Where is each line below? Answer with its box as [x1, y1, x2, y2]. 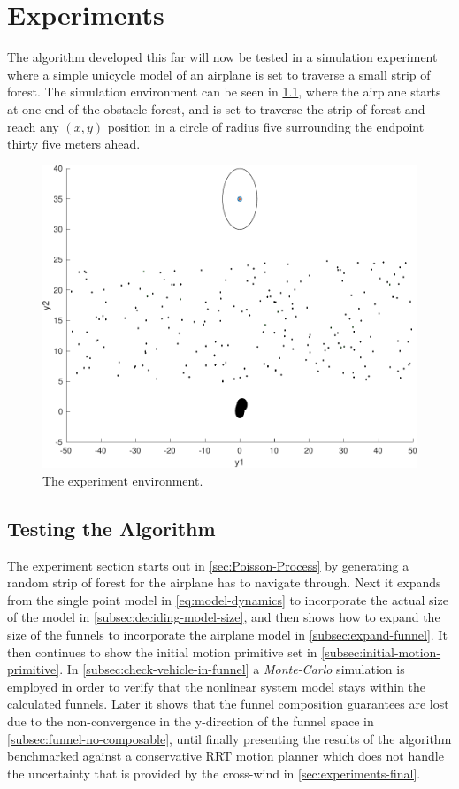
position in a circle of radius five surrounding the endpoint [107, 117, 425, 135]
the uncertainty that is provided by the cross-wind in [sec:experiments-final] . [7, 763, 421, 782]
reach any [7, 117, 59, 135]
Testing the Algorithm [7, 514, 216, 541]
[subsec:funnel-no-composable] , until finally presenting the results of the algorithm [7, 729, 452, 747]
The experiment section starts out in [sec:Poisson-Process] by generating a [7, 555, 409, 574]
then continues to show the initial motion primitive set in [7, 642, 317, 661]
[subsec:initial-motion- [321, 642, 441, 661]
